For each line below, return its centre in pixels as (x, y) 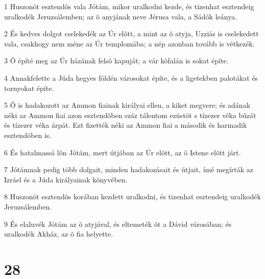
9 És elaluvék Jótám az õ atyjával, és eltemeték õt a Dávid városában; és (118, 224)
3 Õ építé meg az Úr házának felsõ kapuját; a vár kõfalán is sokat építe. (116, 61)
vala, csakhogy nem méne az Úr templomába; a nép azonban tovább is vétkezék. (129, 43)
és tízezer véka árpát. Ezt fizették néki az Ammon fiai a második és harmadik (126, 125)
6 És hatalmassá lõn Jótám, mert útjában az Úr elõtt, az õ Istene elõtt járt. (123, 152)
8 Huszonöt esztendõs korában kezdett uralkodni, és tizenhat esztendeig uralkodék (132, 196)
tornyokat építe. (29, 88)
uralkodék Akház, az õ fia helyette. (59, 234)
